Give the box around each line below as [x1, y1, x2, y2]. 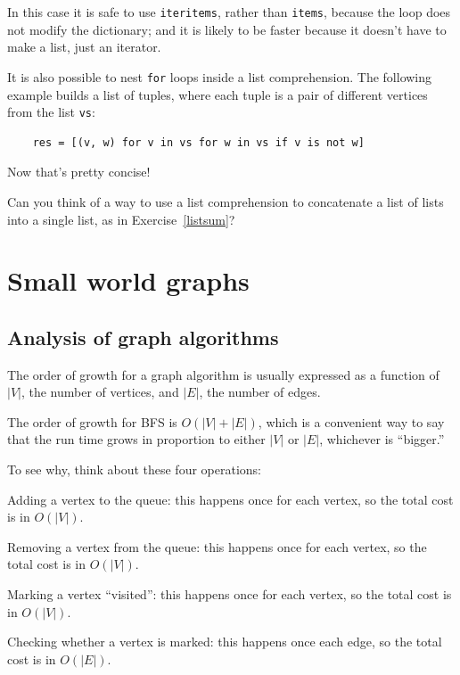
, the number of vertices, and [21, 383, 179, 401]
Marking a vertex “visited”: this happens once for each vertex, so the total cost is [7, 585, 452, 604]
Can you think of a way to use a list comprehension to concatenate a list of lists [7, 192, 444, 210]
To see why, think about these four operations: [7, 460, 261, 479]
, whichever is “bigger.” [319, 430, 445, 449]
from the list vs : [7, 103, 95, 121]
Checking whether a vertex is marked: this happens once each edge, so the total [7, 632, 442, 651]
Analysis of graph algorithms [7, 323, 279, 350]
